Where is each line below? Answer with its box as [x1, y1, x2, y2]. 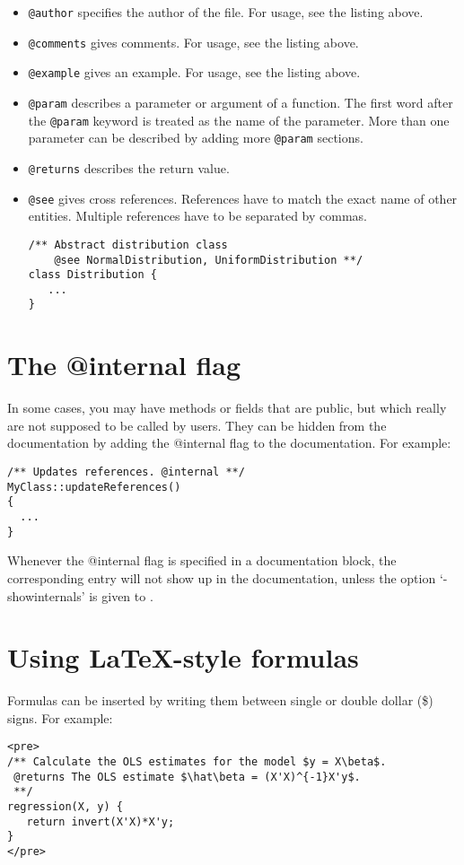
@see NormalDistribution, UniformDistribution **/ [54, 253, 363, 266]
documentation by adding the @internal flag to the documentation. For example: [7, 433, 451, 452]
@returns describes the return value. [28, 158, 230, 177]
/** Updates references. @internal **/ [7, 466, 245, 479]
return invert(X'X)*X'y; [26, 815, 175, 828]
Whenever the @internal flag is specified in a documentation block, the [7, 551, 397, 570]
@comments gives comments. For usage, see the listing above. [28, 32, 359, 51]
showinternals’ [7, 586, 85, 605]
